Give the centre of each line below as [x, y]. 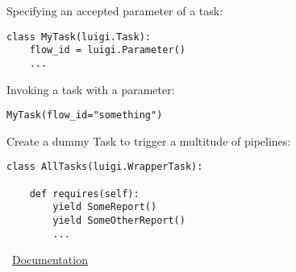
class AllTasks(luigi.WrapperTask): [105, 167]
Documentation [50, 260]
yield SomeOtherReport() [119, 221]
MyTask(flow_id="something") [85, 115]
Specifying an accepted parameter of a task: [115, 10]
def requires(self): [84, 194]
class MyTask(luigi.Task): [79, 37]
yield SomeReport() [105, 207]
